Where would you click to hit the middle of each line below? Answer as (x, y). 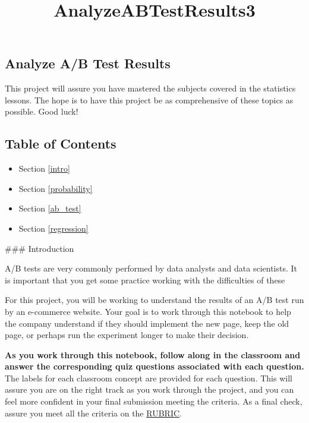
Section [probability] (56, 188)
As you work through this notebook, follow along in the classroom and (153, 354)
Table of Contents (61, 143)
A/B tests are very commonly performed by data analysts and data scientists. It (151, 268)
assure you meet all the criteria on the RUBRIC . (93, 413)
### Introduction (40, 248)
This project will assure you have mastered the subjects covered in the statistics (150, 88)
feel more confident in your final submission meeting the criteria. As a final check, (154, 401)
